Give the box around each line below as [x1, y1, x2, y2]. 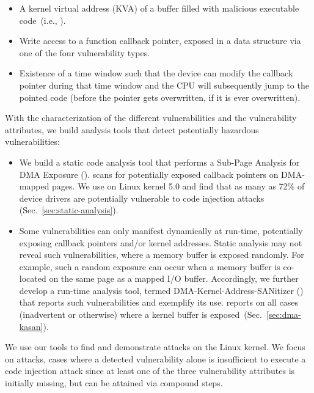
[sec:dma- [266, 308, 301, 321]
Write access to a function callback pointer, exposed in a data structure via [19, 34, 301, 47]
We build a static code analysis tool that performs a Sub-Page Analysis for [19, 155, 300, 168]
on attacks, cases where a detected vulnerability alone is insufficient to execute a [5, 352, 306, 365]
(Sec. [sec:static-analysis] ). [19, 204, 119, 216]
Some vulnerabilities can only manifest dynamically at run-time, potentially [19, 224, 303, 237]
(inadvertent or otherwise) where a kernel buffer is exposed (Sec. [19, 308, 262, 321]
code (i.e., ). [19, 13, 66, 26]
